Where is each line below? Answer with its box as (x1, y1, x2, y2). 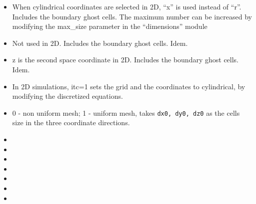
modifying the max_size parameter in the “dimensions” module (12, 21, 207, 31)
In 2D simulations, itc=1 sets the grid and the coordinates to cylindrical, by (12, 81, 245, 91)
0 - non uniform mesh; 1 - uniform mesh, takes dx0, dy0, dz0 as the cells (12, 107, 240, 118)
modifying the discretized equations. (12, 91, 123, 101)
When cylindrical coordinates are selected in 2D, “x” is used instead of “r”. (12, 1, 241, 11)
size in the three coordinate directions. (12, 117, 130, 128)
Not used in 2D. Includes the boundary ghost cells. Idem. (12, 37, 188, 48)
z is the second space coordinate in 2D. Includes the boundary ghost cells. (12, 54, 239, 65)
